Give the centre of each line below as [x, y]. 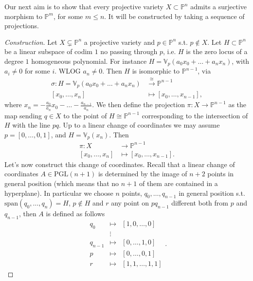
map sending [23, 115]
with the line [31, 125]
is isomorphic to [156, 71]
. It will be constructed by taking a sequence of [174, 16]
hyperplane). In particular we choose [59, 193]
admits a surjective [218, 6]
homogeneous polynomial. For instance [89, 61]
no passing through [129, 51]
